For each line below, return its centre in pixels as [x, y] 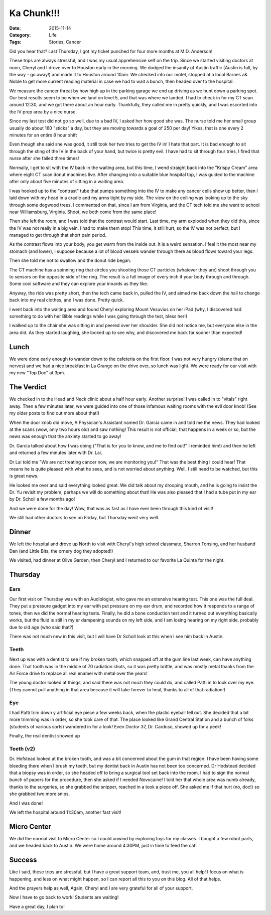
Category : [20, 35]
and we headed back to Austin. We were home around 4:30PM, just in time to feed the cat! [103, 846]
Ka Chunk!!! [35, 13]
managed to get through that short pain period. [58, 235]
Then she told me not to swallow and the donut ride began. [70, 260]
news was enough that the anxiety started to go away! [65, 436]
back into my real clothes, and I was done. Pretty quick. [66, 300]
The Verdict [28, 387]
